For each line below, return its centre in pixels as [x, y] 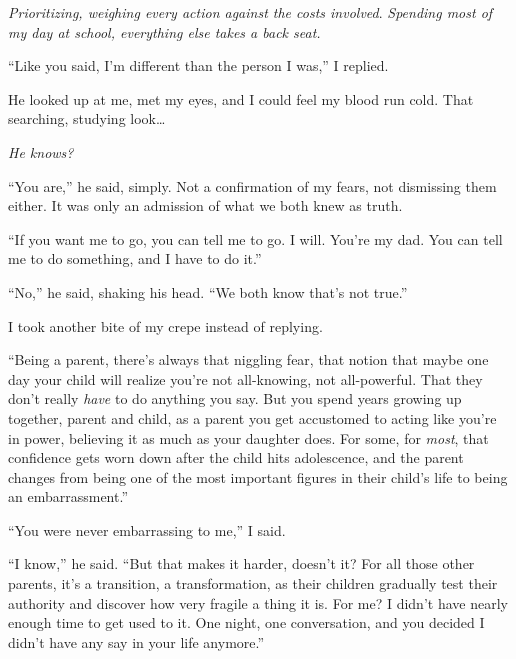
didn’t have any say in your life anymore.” [136, 641]
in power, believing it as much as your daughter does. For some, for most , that [248, 437]
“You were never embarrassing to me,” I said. [147, 529]
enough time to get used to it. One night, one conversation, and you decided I [246, 622]
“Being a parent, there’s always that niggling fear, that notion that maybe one [248, 359]
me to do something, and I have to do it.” [135, 258]
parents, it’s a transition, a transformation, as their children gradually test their [253, 583]
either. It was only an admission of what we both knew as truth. [205, 205]
